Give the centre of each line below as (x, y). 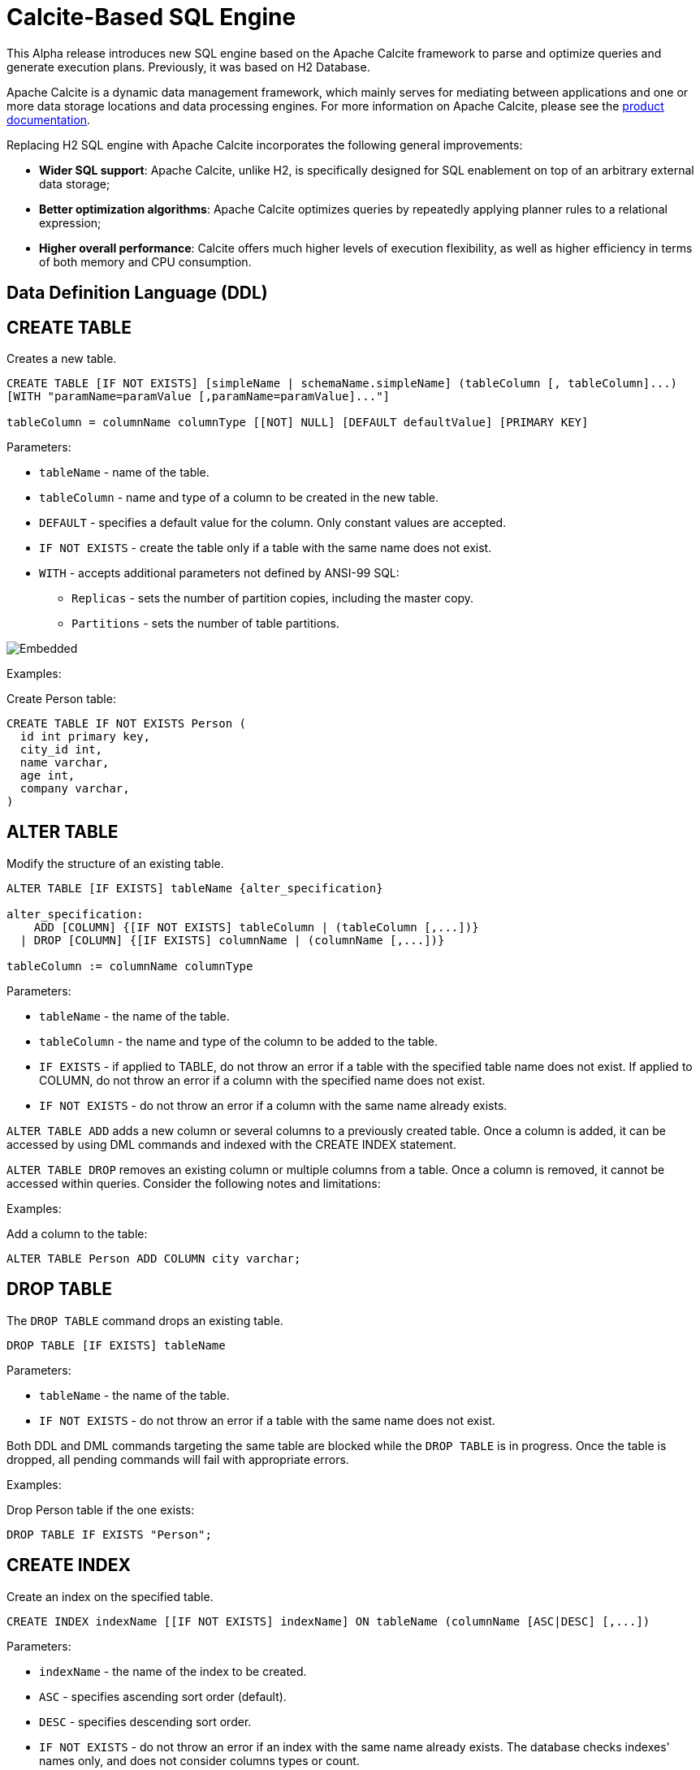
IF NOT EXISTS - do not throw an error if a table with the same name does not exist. (267, 1420)
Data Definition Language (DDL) (137, 293)
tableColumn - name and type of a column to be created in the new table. (239, 498)
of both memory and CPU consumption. (145, 261)
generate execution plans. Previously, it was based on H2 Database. (188, 67)
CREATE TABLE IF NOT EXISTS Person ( (127, 724)
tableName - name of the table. (124, 473)
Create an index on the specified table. (110, 1596)
